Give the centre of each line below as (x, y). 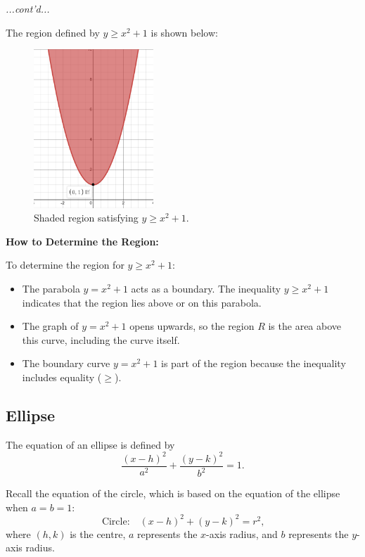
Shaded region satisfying (86, 218)
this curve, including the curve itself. (101, 339)
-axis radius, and (242, 533)
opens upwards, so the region (192, 326)
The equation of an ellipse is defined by (90, 444)
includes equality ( (62, 377)
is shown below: (184, 32)
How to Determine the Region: (82, 241)
